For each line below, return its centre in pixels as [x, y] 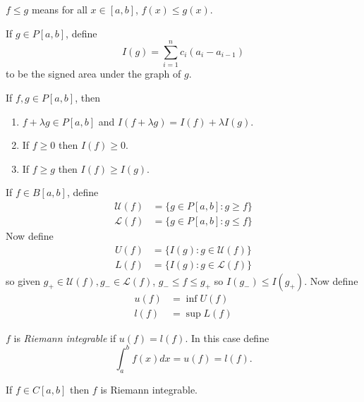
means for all [59, 9]
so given [23, 280]
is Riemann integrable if [65, 337]
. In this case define [227, 337]
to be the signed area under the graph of [93, 74]
